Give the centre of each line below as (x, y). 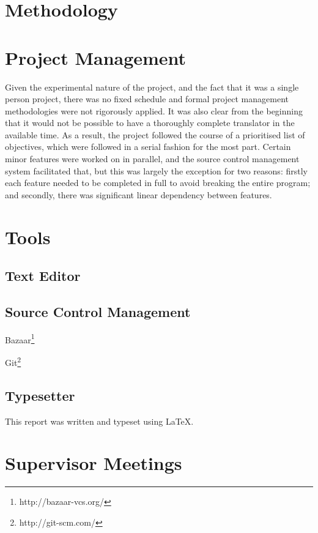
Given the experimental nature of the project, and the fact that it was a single (152, 87)
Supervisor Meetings (94, 463)
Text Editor (43, 276)
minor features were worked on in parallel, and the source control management (152, 159)
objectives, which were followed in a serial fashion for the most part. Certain (148, 147)
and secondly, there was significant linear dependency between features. (139, 194)
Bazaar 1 (20, 338)
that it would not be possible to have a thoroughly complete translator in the (150, 123)
